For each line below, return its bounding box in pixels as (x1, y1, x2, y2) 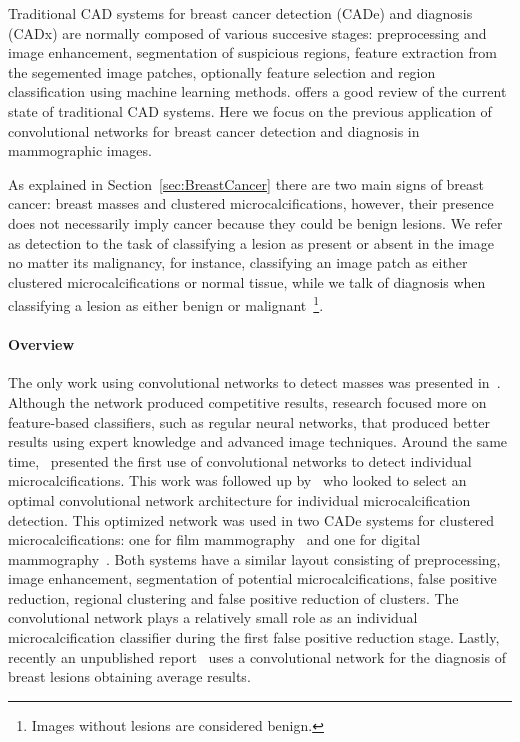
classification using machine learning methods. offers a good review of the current (8, 81, 507, 102)
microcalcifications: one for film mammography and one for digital (8, 529, 421, 550)
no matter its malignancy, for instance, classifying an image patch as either (8, 252, 468, 273)
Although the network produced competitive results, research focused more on (8, 391, 487, 412)
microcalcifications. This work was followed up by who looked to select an (8, 470, 467, 491)
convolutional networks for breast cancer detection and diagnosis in (8, 120, 420, 141)
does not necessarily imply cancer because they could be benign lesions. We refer (8, 212, 503, 233)
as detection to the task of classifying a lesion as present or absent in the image (8, 232, 494, 253)
